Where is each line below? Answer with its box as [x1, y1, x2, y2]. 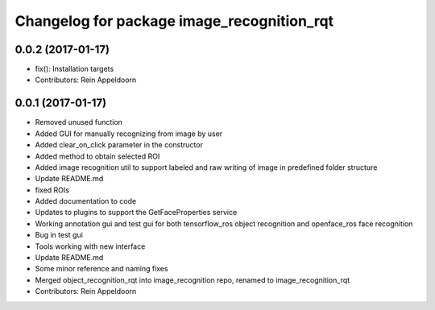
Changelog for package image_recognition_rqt [14, 12, 334, 30]
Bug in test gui [35, 230, 84, 240]
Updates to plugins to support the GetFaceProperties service [35, 208, 238, 217]
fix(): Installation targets [35, 64, 114, 74]
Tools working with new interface [35, 242, 146, 251]
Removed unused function [35, 118, 122, 127]
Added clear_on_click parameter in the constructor [35, 140, 203, 150]
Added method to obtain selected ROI [35, 151, 160, 161]
